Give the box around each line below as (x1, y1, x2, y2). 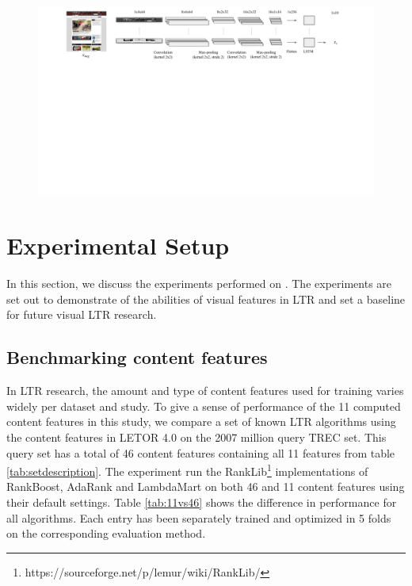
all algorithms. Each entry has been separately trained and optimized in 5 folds (6, 509, 391, 526)
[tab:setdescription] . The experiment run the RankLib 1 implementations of (6, 461, 368, 479)
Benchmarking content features (6, 345, 268, 370)
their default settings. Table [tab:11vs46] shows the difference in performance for (6, 494, 397, 511)
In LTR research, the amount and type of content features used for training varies (6, 382, 404, 399)
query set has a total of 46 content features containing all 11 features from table (6, 444, 395, 461)
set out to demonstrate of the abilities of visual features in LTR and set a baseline (6, 290, 406, 307)
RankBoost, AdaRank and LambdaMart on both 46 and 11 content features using (6, 478, 405, 495)
